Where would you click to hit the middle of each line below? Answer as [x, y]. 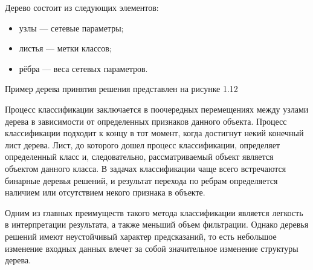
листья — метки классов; [65, 48]
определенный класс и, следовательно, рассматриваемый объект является [139, 156]
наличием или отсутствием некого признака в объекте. [105, 192]
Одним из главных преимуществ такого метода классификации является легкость [154, 212]
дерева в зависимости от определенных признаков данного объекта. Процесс [146, 121]
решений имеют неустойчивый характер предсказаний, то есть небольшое [141, 236]
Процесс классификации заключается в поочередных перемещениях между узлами [157, 109]
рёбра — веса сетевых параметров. [83, 68]
